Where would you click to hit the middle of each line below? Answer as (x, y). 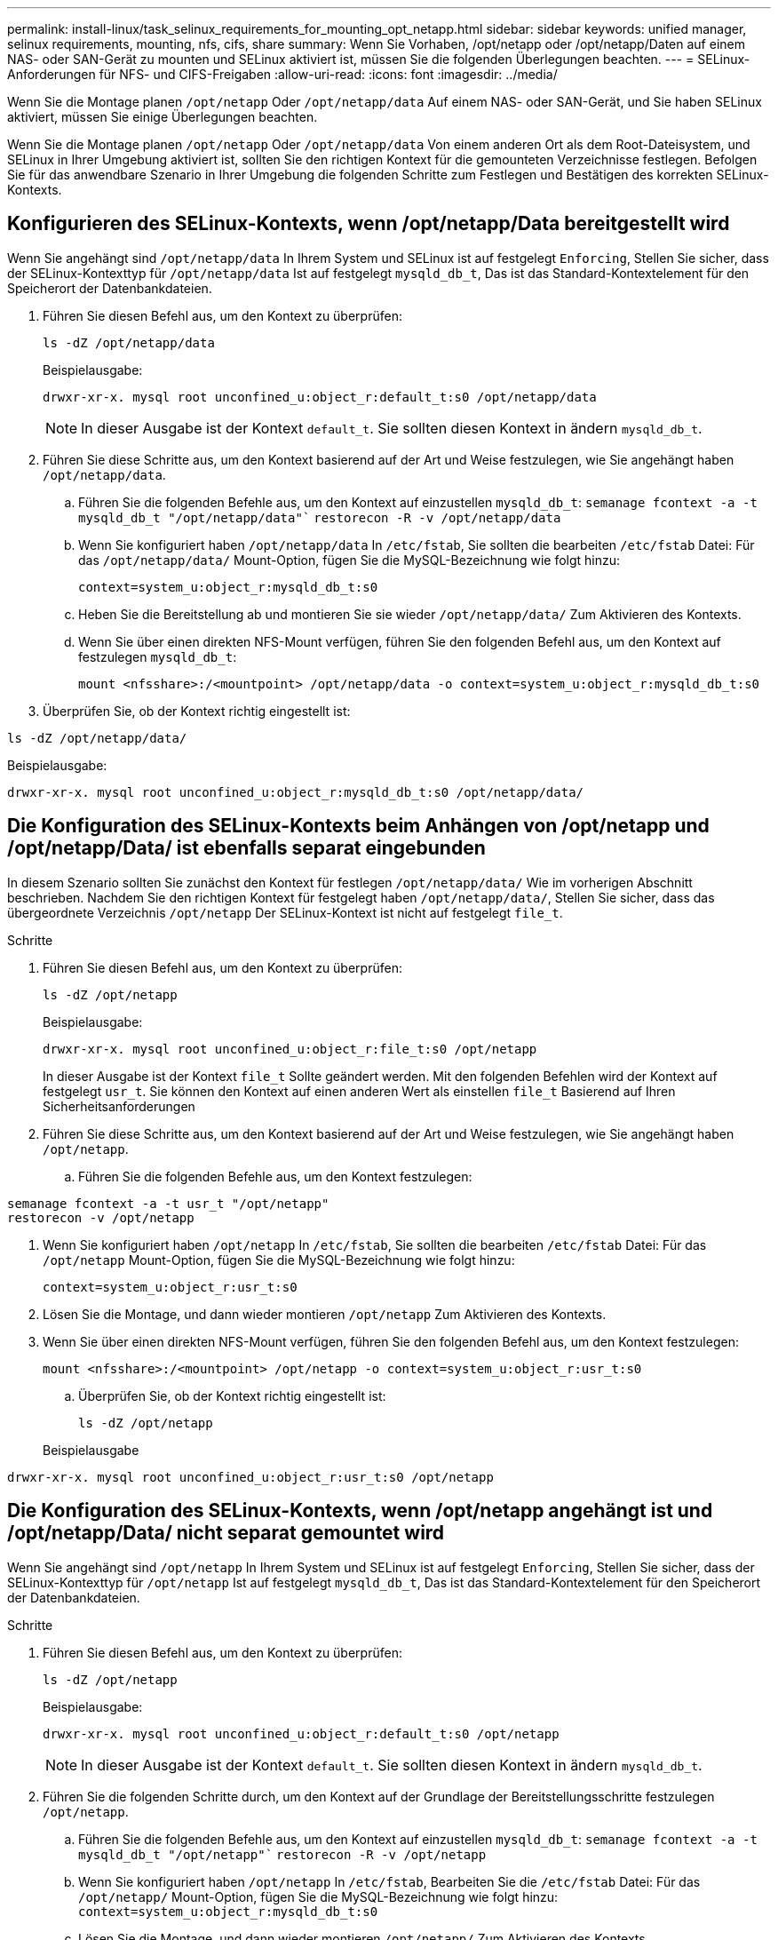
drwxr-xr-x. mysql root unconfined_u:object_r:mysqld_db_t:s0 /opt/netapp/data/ (296, 792)
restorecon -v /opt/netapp (101, 1217)
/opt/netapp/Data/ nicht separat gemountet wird (226, 1533)
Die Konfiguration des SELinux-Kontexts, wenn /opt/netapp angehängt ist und (360, 1511)
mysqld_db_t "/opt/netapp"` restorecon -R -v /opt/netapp (282, 1854)
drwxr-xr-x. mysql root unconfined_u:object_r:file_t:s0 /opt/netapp (290, 1049)
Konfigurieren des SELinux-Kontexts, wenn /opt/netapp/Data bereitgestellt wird (369, 224)
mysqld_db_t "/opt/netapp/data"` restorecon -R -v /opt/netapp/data (320, 517)
